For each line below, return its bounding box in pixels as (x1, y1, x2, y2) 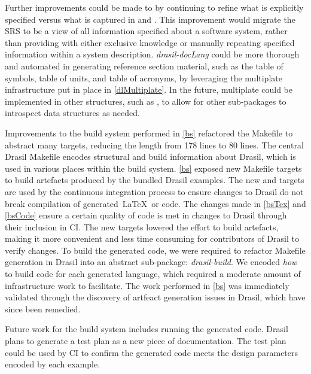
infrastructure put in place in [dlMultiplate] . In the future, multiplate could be (5, 83, 293, 96)
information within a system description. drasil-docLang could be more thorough (5, 48, 300, 60)
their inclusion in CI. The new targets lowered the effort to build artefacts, (5, 220, 279, 233)
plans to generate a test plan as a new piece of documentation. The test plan (5, 335, 286, 347)
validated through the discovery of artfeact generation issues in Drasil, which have (5, 291, 306, 303)
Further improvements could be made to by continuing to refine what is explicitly (5, 1, 304, 13)
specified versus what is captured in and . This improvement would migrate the (5, 13, 295, 25)
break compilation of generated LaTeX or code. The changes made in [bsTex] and (5, 197, 306, 209)
